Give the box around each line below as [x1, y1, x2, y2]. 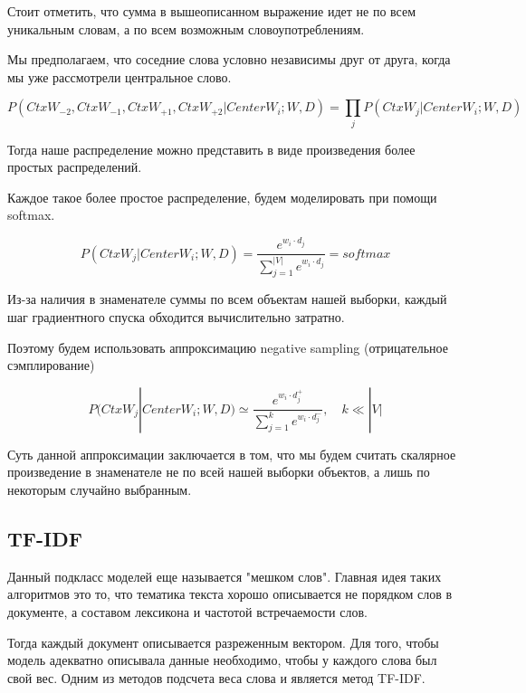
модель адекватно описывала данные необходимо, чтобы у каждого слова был [7, 650, 437, 669]
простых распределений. [7, 157, 142, 176]
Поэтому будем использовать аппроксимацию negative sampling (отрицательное [7, 337, 448, 356]
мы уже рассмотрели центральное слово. [7, 67, 232, 86]
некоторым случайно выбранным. [7, 479, 192, 498]
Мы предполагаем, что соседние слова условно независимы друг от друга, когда [7, 50, 451, 69]
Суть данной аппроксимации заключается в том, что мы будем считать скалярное [7, 444, 456, 463]
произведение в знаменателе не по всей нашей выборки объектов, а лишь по [7, 462, 430, 481]
